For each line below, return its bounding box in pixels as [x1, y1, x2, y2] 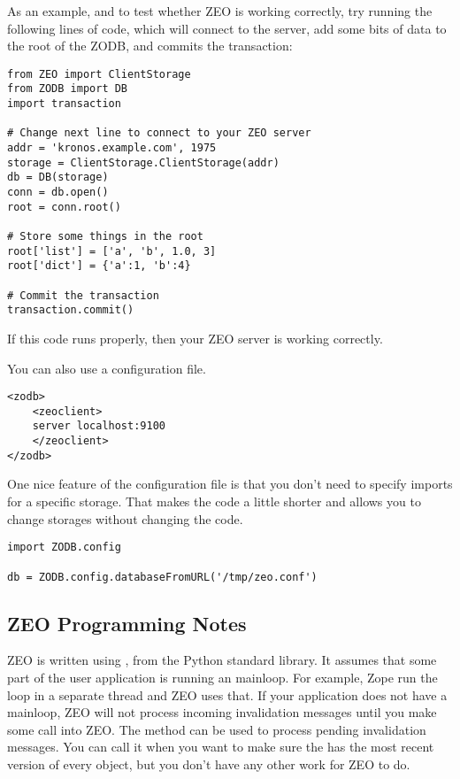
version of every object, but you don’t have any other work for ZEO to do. [7, 754, 410, 773]
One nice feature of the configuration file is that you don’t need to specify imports [7, 474, 453, 493]
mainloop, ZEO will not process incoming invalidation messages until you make [7, 703, 437, 721]
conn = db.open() [7, 186, 109, 199]
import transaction [7, 97, 121, 111]
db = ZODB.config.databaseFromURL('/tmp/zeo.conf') [7, 570, 318, 583]
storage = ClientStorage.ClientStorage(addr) [7, 156, 280, 169]
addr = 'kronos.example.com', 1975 [7, 142, 217, 155]
